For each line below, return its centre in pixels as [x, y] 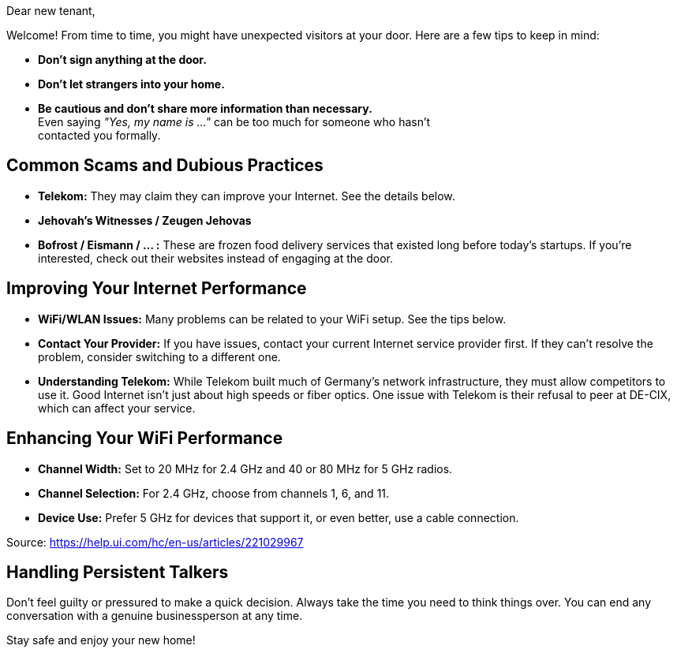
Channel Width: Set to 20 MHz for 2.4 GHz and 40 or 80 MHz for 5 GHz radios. [245, 468]
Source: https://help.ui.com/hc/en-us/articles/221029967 [155, 542]
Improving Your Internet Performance [157, 289]
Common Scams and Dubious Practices [165, 166]
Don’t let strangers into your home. [131, 84]
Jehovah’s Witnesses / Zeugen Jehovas [145, 220]
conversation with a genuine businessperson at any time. [155, 616]
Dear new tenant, [51, 11]
